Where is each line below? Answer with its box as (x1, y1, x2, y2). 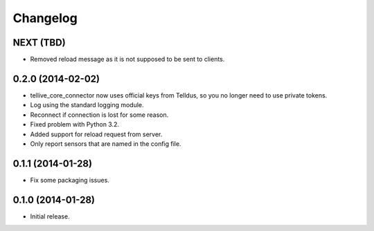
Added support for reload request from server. (30, 130, 163, 138)
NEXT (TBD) (12, 37, 66, 48)
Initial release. (30, 212, 70, 221)
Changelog (12, 10, 78, 26)
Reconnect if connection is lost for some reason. (30, 111, 169, 119)
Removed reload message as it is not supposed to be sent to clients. (30, 55, 225, 64)
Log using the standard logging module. (30, 101, 145, 109)
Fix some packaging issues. (30, 176, 110, 184)
